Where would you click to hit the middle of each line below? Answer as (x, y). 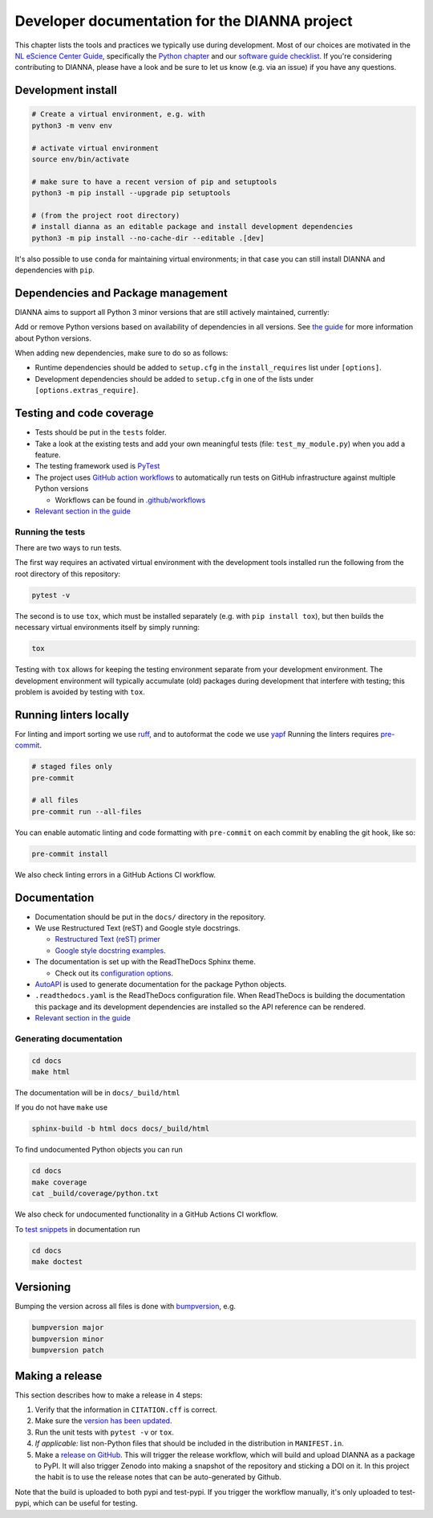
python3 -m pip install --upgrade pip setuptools (131, 193)
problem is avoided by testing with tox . (80, 692)
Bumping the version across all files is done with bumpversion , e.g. (125, 1307)
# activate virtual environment (95, 148)
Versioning (43, 1287)
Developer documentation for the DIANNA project (184, 21)
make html (51, 1072)
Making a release (59, 1375)
